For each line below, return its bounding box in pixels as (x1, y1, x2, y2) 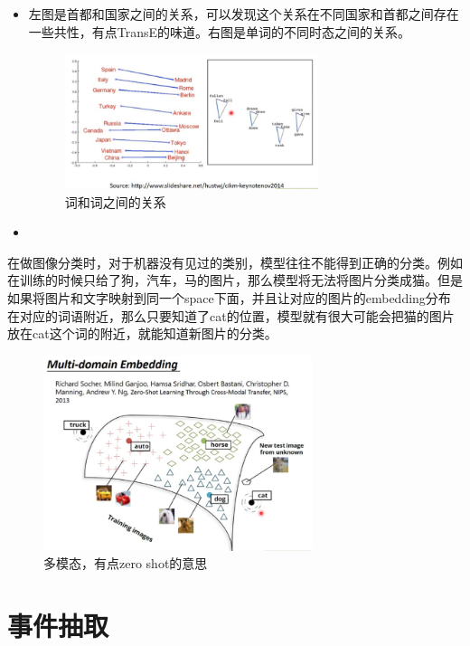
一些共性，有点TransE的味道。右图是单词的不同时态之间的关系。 (28, 22, 411, 41)
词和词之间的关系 (64, 192, 166, 211)
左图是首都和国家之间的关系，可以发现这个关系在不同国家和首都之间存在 (28, 5, 459, 23)
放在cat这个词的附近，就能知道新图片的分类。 (7, 324, 277, 343)
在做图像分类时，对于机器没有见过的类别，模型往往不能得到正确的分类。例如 (7, 252, 463, 271)
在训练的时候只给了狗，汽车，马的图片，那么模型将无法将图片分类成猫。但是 (7, 271, 463, 290)
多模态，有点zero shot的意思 (43, 554, 208, 573)
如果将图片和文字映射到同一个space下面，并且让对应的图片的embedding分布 (7, 289, 451, 308)
